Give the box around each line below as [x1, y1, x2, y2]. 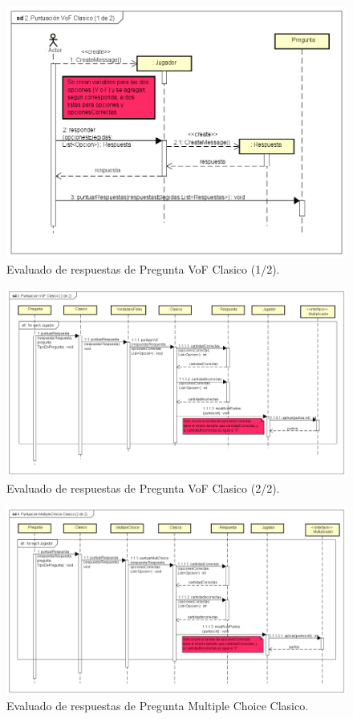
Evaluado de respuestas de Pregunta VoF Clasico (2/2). [6, 479, 280, 496]
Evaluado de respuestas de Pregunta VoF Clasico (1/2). [6, 261, 280, 278]
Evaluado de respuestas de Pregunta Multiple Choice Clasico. [6, 697, 309, 714]
